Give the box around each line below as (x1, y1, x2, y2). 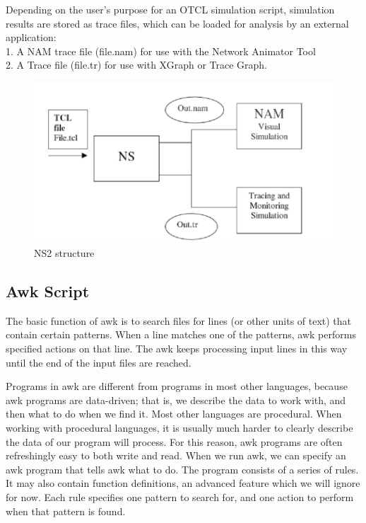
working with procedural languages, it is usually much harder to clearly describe (6, 420, 353, 435)
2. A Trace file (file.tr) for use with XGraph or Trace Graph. (6, 57, 268, 72)
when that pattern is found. (6, 503, 126, 518)
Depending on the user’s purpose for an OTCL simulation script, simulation (6, 2, 335, 16)
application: (6, 30, 57, 45)
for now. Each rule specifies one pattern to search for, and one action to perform (6, 489, 354, 504)
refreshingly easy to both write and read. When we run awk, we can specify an (6, 448, 346, 463)
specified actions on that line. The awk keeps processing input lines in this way (6, 341, 348, 355)
